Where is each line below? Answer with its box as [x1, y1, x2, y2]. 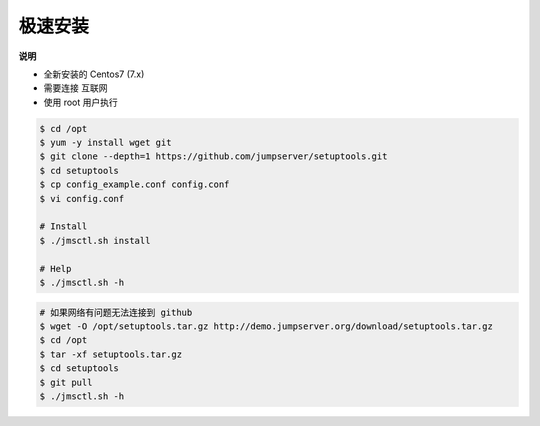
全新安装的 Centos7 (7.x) [43, 68, 145, 80]
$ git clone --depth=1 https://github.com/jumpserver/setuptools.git [39, 151, 388, 162]
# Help [39, 263, 72, 274]
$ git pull [39, 376, 93, 388]
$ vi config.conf [39, 193, 125, 204]
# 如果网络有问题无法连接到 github [39, 306, 193, 318]
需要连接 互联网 [43, 82, 108, 94]
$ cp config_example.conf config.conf [39, 179, 230, 190]
